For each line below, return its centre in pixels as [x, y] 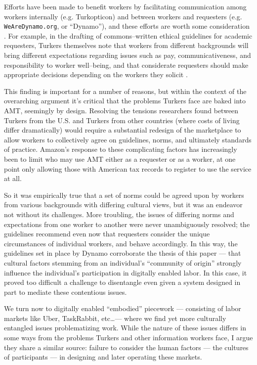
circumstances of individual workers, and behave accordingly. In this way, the [121, 243]
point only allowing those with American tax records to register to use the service [128, 168]
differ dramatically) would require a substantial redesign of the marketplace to [123, 130]
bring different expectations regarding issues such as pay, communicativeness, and [128, 55]
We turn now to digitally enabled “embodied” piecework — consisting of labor [123, 308]
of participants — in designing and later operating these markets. [103, 357]
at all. [13, 178]
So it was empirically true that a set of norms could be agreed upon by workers [124, 195]
